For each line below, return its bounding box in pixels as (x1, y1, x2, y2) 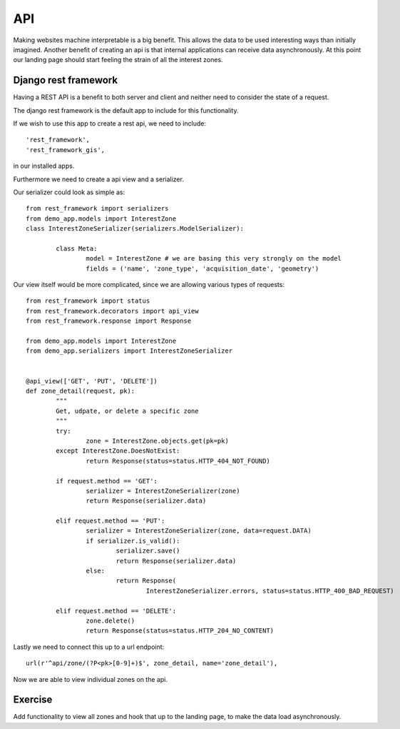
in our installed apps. (13, 161, 75, 171)
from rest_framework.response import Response (26, 317, 192, 325)
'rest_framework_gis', (26, 146, 106, 154)
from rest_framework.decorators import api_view (26, 307, 199, 315)
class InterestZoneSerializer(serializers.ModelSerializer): (26, 225, 244, 233)
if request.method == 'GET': (56, 477, 158, 485)
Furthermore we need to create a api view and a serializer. (13, 175, 185, 183)
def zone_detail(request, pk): (26, 387, 135, 395)
